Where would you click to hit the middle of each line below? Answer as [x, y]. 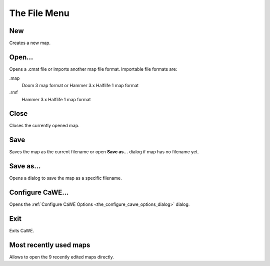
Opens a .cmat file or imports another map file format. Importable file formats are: [93, 69]
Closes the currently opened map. [44, 126]
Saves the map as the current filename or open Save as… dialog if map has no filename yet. [104, 152]
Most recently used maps [50, 245]
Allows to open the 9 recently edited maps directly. [62, 257]
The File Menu [39, 13]
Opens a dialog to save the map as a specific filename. [65, 178]
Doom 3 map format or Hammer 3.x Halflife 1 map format [80, 85]
